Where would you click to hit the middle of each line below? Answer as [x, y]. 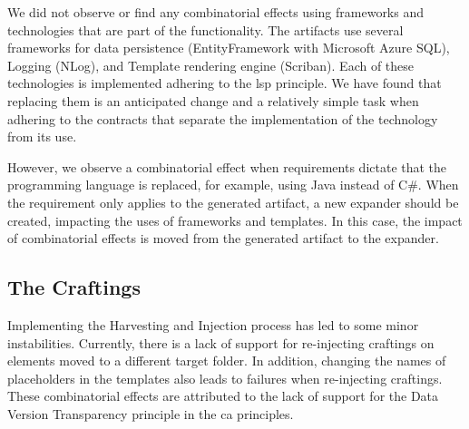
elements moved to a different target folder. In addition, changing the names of [227, 361]
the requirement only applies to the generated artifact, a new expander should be [233, 202]
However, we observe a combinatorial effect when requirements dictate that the [227, 166]
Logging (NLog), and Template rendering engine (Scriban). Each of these [211, 65]
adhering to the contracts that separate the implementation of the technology [223, 118]
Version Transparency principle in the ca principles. [151, 413]
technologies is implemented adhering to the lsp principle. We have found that [225, 83]
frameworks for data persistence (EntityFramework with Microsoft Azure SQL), [229, 48]
